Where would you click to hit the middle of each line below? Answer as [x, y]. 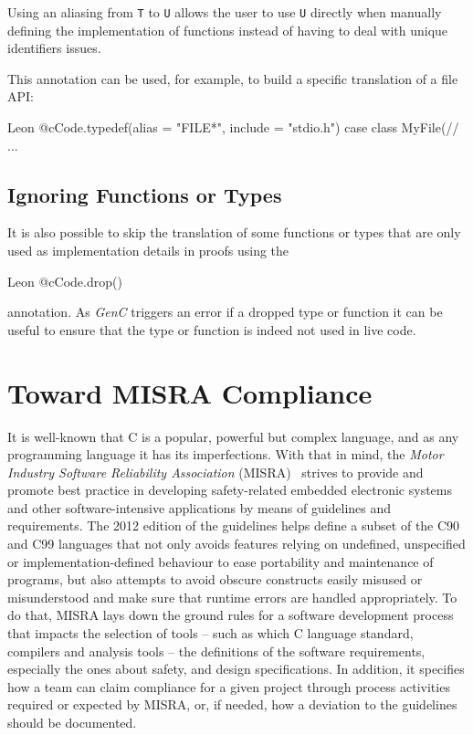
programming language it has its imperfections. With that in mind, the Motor [226, 454]
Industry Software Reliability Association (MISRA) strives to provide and [215, 472]
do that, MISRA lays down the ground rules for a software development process [231, 615]
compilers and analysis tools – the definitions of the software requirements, [216, 651]
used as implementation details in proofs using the [148, 251]
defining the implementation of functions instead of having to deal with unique [228, 30]
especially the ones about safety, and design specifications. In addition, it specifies [236, 669]
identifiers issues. [54, 48]
